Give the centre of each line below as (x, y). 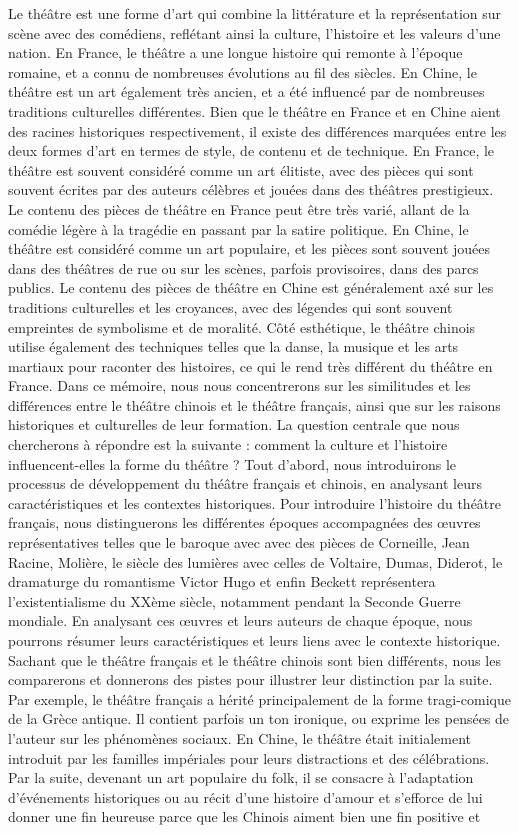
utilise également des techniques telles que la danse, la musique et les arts (233, 346)
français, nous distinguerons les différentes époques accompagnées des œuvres (244, 522)
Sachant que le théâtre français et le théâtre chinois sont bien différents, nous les (254, 659)
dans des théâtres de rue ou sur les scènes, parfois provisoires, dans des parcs (243, 267)
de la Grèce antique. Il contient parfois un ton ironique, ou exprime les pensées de (259, 718)
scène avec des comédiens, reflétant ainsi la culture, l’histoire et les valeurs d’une (254, 32)
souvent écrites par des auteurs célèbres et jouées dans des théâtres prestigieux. (251, 189)
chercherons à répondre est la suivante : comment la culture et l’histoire (228, 444)
